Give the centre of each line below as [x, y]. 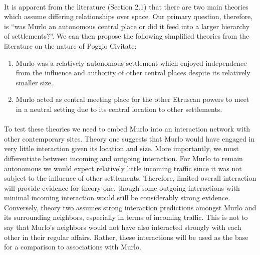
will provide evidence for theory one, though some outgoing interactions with [122, 187]
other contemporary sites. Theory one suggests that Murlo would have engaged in [129, 138]
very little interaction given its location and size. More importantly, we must [121, 148]
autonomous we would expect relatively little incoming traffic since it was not [123, 168]
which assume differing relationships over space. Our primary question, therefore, [128, 16]
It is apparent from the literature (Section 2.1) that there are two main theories [126, 6]
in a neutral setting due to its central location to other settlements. [119, 109]
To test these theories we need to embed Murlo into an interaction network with [127, 129]
